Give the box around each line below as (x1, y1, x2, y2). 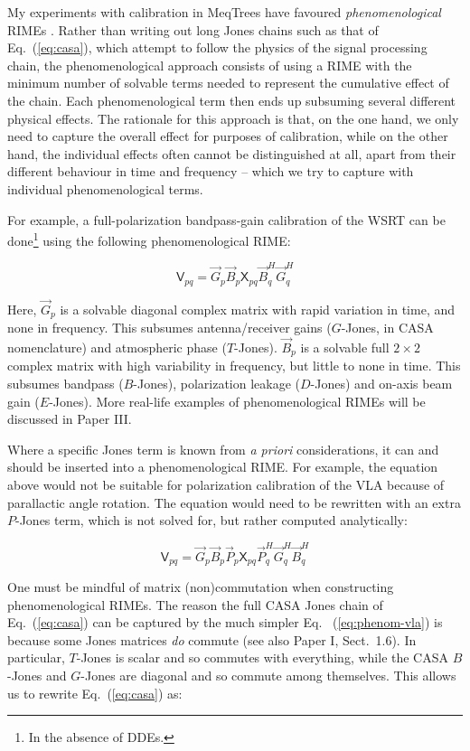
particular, (7, 648, 65, 667)
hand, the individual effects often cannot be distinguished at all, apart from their (7, 144, 456, 163)
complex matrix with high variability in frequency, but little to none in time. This (7, 356, 461, 375)
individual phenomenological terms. (7, 179, 203, 198)
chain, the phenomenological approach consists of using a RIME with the (7, 55, 412, 74)
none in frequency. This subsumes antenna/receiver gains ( (7, 318, 332, 337)
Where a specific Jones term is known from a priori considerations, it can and (7, 439, 439, 458)
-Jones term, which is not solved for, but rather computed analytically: (15, 511, 408, 530)
